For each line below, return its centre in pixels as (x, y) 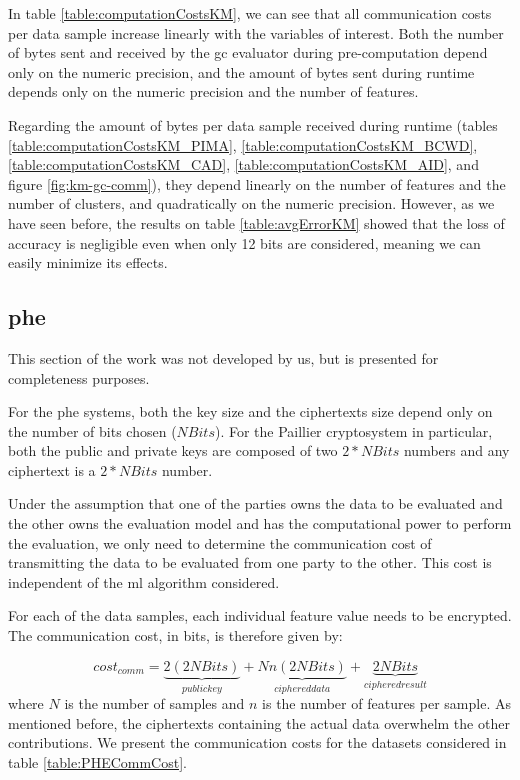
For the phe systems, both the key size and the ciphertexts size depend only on (250, 411)
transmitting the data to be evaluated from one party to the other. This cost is (250, 562)
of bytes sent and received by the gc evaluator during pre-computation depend (248, 52)
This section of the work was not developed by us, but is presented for (223, 357)
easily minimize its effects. (88, 262)
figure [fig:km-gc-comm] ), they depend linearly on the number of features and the (257, 183)
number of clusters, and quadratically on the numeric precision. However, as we (251, 203)
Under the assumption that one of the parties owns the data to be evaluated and (255, 503)
